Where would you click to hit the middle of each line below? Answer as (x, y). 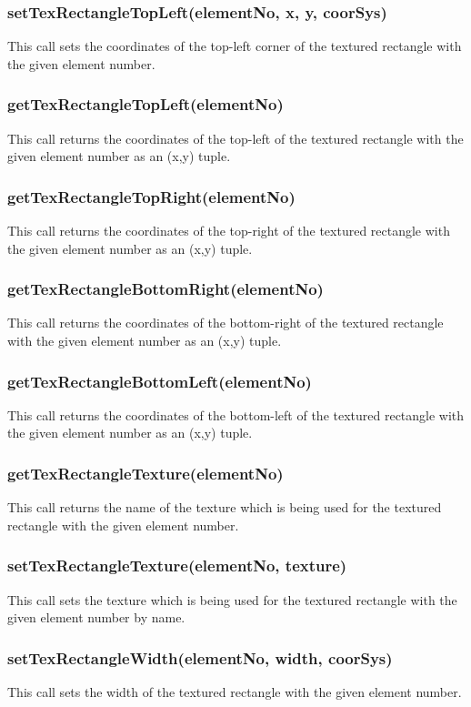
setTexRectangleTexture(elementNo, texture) (177, 566)
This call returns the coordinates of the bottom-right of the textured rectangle (225, 323)
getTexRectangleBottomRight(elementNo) (165, 289)
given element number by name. (96, 617)
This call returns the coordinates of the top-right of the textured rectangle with (229, 231)
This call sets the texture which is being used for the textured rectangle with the (232, 599)
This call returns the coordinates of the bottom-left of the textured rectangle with (236, 414)
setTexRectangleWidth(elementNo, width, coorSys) (200, 657)
